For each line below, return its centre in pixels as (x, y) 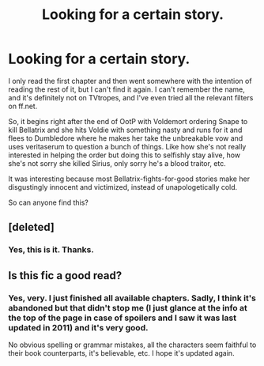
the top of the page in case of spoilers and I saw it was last (123, 318)
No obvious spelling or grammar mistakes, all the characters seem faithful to (132, 345)
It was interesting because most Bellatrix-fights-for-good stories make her (129, 179)
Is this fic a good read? (65, 275)
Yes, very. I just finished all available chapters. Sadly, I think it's (132, 298)
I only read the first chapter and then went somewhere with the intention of (130, 81)
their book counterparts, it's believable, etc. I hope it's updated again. (121, 353)
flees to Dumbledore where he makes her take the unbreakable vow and (126, 138)
